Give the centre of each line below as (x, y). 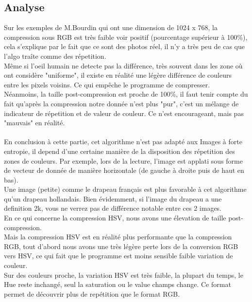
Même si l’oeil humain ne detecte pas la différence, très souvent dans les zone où (123, 65)
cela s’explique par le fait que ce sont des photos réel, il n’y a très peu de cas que (124, 46)
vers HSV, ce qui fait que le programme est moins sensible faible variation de (118, 256)
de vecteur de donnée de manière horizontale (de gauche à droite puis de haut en (124, 170)
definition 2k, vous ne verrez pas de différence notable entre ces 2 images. (113, 208)
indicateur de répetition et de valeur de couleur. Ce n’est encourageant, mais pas (124, 113)
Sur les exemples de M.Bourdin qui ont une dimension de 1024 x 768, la (111, 27)
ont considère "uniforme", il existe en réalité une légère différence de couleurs (118, 75)
